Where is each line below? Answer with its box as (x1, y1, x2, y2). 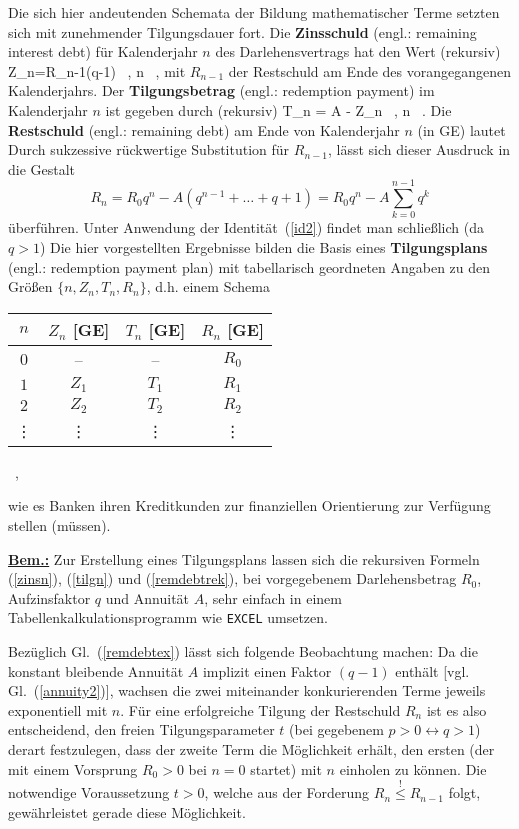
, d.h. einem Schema (146, 276, 270, 297)
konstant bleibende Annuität (8, 660, 184, 681)
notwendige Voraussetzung (8, 782, 170, 803)
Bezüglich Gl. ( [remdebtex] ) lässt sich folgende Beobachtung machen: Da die (8, 640, 478, 661)
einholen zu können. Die (339, 758, 487, 779)
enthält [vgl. (395, 660, 470, 681)
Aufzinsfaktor (8, 587, 91, 608)
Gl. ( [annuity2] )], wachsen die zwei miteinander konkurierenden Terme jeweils (8, 680, 486, 701)
